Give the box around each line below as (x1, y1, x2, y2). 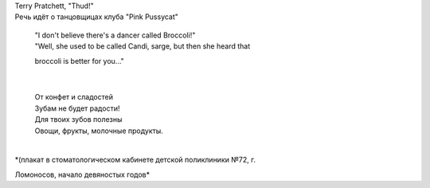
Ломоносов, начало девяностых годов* (14, 170, 150, 179)
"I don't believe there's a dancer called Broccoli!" (34, 30, 196, 40)
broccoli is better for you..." (34, 56, 125, 65)
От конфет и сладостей (34, 92, 113, 102)
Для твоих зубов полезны (34, 115, 123, 124)
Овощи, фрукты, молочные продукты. (34, 126, 163, 135)
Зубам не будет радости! (34, 104, 120, 113)
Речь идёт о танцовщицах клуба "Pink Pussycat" (14, 12, 179, 22)
